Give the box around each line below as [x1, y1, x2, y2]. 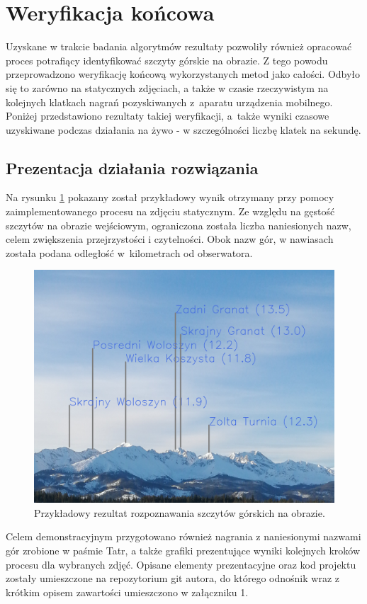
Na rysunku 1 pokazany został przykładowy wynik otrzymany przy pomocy [6, 190, 334, 205]
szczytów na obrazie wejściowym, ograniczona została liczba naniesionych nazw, [6, 217, 351, 232]
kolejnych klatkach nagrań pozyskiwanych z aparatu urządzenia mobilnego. [6, 94, 333, 109]
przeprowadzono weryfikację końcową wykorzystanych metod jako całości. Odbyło [6, 67, 361, 81]
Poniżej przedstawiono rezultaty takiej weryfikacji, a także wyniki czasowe [6, 108, 329, 123]
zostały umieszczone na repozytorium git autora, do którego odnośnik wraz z [6, 571, 340, 586]
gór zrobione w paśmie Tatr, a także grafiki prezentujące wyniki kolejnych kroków [6, 543, 361, 557]
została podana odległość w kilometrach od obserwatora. [6, 245, 253, 260]
